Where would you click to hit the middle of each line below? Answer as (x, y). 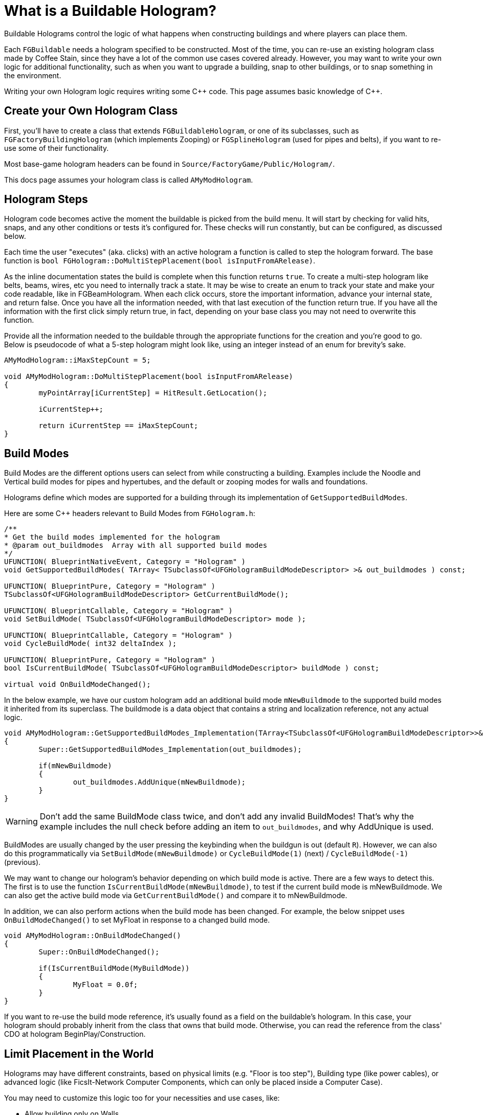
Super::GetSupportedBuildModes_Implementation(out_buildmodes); (170, 750)
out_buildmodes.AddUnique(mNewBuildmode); (159, 782)
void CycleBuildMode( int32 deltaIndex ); (91, 644)
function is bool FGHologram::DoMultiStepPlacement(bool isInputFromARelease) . (160, 261)
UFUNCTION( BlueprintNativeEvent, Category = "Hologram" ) (125, 562)
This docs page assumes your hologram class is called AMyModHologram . (129, 180)
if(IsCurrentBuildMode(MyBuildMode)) (114, 968)
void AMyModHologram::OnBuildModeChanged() (93, 936)
